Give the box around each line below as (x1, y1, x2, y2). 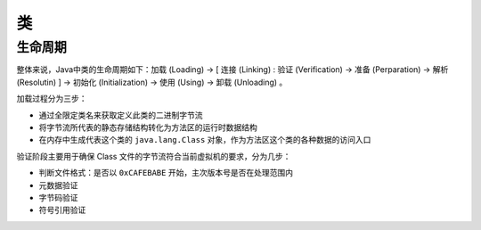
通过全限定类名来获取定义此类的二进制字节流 (38, 110, 203, 120)
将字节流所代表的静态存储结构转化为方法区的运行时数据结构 (38, 121, 257, 133)
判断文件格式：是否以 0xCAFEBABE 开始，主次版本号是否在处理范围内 (38, 168, 294, 178)
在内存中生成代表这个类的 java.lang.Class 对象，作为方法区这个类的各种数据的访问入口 (38, 135, 371, 145)
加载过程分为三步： (16, 94, 87, 104)
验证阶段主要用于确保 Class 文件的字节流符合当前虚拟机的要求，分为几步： (16, 151, 291, 161)
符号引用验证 (38, 205, 86, 216)
